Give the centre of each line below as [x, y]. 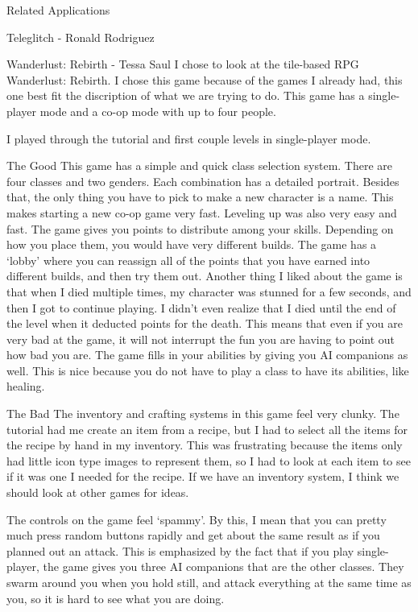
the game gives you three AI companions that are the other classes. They [223, 567]
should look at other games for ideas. [98, 492]
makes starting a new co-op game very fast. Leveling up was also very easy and [202, 212]
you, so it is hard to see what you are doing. [116, 598]
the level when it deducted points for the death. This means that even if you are [205, 323]
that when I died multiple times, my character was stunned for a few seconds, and [209, 291]
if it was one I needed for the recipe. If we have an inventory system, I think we [203, 476]
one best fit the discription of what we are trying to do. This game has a [186, 95]
